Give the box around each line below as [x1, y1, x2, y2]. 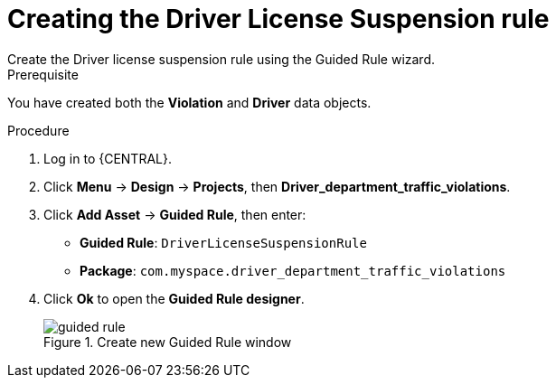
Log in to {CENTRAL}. [43, 150, 172, 166]
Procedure [7, 122, 70, 138]
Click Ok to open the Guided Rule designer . [43, 290, 305, 306]
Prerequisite [7, 66, 79, 82]
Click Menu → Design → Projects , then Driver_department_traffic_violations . [43, 178, 511, 194]
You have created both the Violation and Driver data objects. [7, 94, 372, 110]
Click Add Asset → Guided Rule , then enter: [43, 206, 306, 222]
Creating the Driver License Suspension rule [7, 4, 550, 34]
